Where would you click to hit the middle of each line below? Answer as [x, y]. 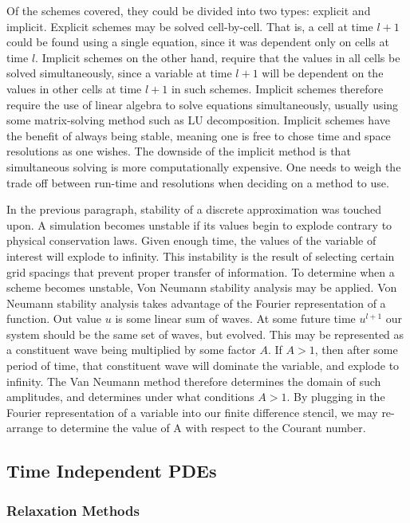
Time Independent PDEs [112, 471]
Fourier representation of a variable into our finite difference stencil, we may [192, 412]
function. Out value [54, 319]
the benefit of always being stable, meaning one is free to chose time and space [199, 135]
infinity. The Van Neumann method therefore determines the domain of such [194, 381]
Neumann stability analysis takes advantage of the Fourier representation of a [196, 303]
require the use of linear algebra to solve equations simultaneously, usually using [203, 104]
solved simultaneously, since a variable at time [119, 73]
